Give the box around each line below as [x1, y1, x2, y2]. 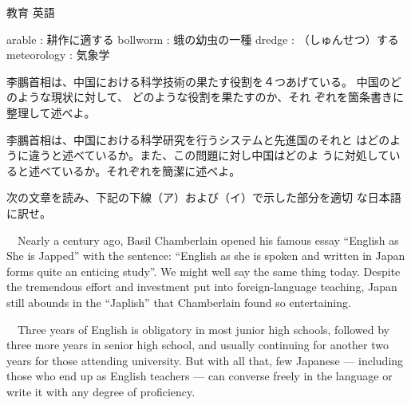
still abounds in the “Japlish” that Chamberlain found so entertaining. [6, 293, 351, 310]
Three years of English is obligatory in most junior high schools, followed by [17, 320, 389, 337]
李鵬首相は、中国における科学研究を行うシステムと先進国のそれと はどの [6, 131, 390, 147]
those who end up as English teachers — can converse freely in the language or [6, 368, 393, 384]
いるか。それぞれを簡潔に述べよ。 [61, 162, 241, 179]
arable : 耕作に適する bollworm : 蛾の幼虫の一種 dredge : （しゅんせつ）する [6, 30, 399, 47]
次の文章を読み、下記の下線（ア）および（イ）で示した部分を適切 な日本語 [6, 189, 401, 206]
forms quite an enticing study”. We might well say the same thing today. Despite [6, 262, 401, 279]
